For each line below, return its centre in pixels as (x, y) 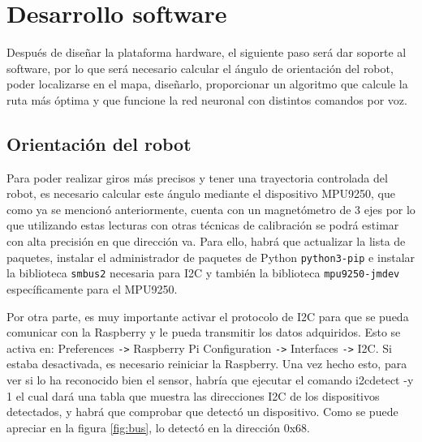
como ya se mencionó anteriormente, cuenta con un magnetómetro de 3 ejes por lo (211, 209)
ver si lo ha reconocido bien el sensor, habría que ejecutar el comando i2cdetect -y (210, 380)
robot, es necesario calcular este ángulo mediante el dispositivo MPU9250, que (201, 193)
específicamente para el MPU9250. (92, 288)
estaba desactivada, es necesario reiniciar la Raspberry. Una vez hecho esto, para (207, 364)
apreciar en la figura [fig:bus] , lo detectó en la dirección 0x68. (158, 427)
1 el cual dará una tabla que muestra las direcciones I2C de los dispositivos (193, 395)
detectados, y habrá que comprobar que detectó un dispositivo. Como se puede (202, 412)
